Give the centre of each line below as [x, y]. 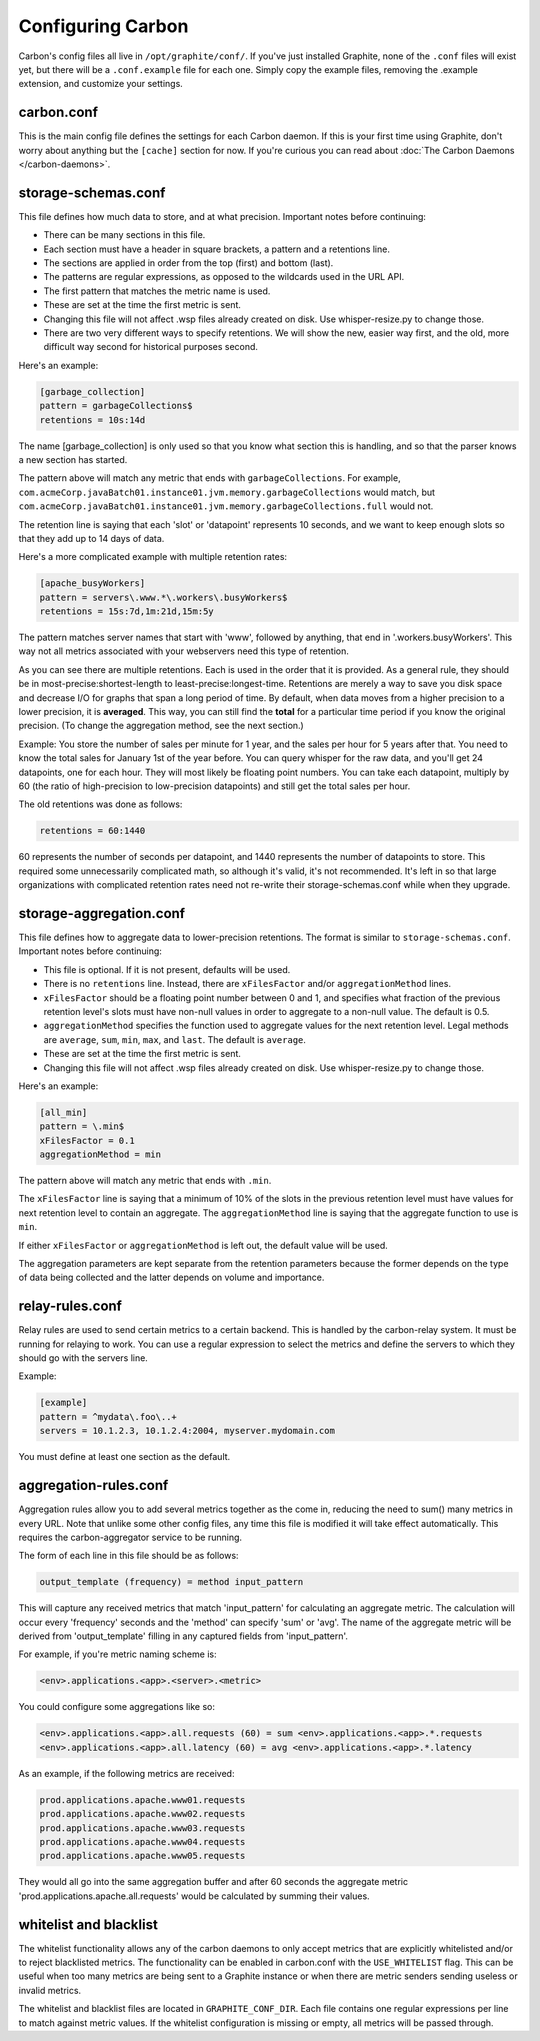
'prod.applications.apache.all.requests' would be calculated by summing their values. [194, 1896]
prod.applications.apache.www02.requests [142, 1814]
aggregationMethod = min [100, 1154]
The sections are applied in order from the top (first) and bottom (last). [188, 263]
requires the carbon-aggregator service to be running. [130, 1537]
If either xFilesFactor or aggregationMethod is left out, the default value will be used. [203, 1245]
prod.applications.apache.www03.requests [142, 1828]
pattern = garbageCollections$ [116, 406]
